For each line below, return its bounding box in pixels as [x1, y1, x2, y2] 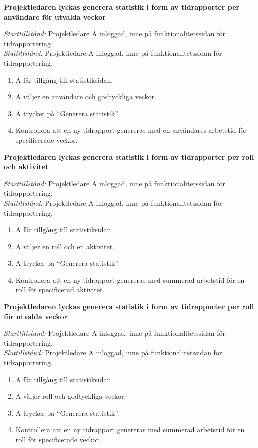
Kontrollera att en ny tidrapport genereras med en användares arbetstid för [15, 125, 247, 135]
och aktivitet [4, 161, 49, 172]
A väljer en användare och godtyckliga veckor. [15, 91, 157, 102]
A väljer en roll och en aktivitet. [15, 241, 115, 251]
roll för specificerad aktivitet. [15, 284, 105, 295]
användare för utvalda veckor [4, 11, 106, 22]
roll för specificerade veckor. [15, 434, 101, 444]
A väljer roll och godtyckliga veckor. [15, 391, 126, 401]
